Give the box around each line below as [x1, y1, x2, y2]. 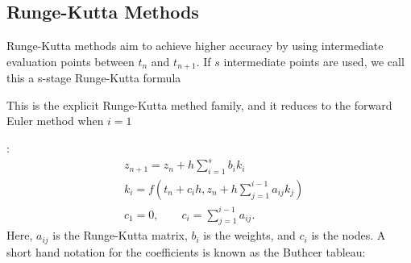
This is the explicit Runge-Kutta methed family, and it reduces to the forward [6, 96, 392, 113]
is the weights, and [203, 227, 296, 244]
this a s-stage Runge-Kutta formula [6, 69, 181, 86]
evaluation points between [6, 52, 135, 69]
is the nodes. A [311, 227, 386, 244]
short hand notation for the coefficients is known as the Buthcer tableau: [6, 243, 366, 260]
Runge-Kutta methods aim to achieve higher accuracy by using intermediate [6, 37, 384, 54]
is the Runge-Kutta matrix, [52, 227, 188, 244]
